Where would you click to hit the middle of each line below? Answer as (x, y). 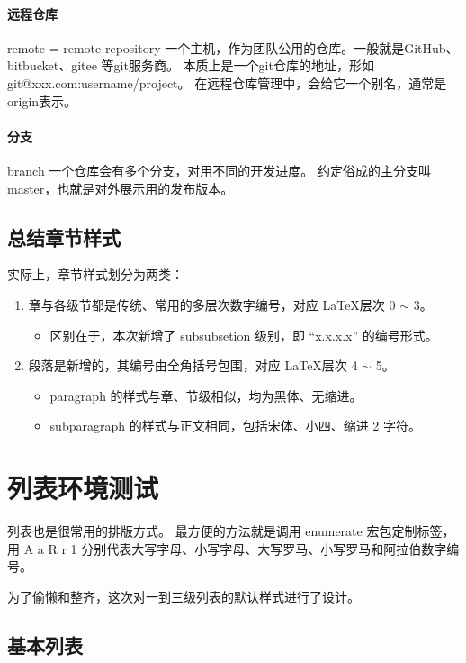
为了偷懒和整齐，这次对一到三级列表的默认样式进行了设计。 (184, 596)
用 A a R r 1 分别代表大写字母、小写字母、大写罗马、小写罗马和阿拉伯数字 (227, 548)
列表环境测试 (83, 488)
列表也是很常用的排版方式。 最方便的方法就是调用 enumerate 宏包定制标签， (231, 531)
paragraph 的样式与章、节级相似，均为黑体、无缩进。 (206, 395)
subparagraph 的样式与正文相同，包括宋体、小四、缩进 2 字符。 (235, 426)
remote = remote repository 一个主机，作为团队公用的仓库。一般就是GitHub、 (233, 47)
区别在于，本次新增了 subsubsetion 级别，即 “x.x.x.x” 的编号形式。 (244, 335)
